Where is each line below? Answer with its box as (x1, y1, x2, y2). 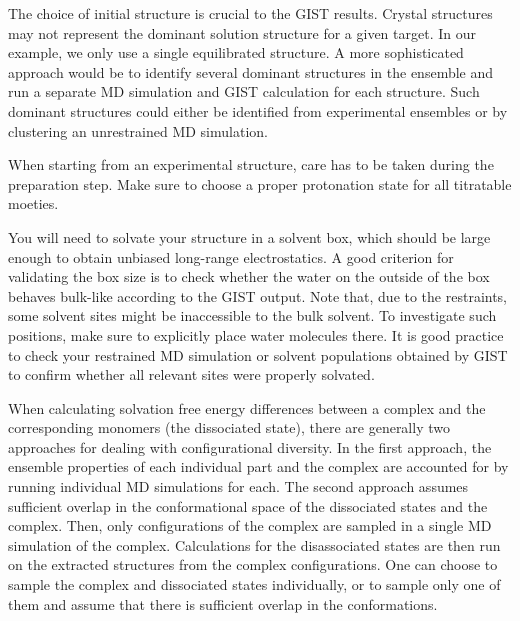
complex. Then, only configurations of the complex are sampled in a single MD (8, 515, 492, 536)
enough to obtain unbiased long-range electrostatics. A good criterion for (8, 246, 454, 267)
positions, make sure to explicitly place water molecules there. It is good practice (8, 324, 504, 345)
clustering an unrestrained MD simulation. (8, 120, 268, 141)
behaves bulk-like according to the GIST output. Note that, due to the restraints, (8, 285, 508, 306)
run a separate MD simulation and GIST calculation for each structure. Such (8, 81, 480, 102)
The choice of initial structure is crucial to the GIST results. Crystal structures (8, 3, 493, 23)
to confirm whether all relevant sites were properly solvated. (8, 364, 375, 385)
